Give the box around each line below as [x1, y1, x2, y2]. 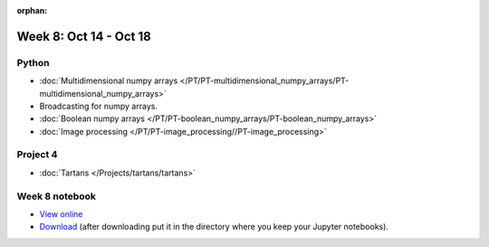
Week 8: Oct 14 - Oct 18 [16, 28, 151, 44]
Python [16, 56, 50, 69]
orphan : [16, 5, 48, 15]
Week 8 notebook [16, 190, 97, 203]
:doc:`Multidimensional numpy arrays [39, 75, 178, 86]
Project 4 [16, 148, 58, 161]
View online [39, 209, 83, 219]
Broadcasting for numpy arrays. [39, 100, 158, 111]
